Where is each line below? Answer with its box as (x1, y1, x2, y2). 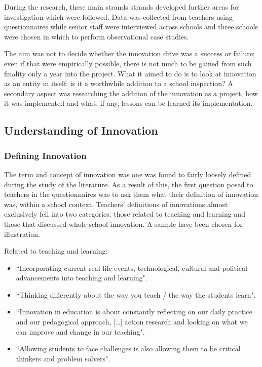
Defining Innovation (4, 149, 87, 161)
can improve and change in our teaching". (16, 326, 145, 337)
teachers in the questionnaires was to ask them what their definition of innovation (4, 189, 258, 199)
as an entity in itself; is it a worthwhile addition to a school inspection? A (4, 78, 233, 89)
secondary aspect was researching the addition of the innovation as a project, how (4, 88, 258, 98)
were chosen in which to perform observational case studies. (4, 31, 189, 42)
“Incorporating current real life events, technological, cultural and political (16, 262, 247, 273)
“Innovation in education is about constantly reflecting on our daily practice (16, 306, 252, 317)
